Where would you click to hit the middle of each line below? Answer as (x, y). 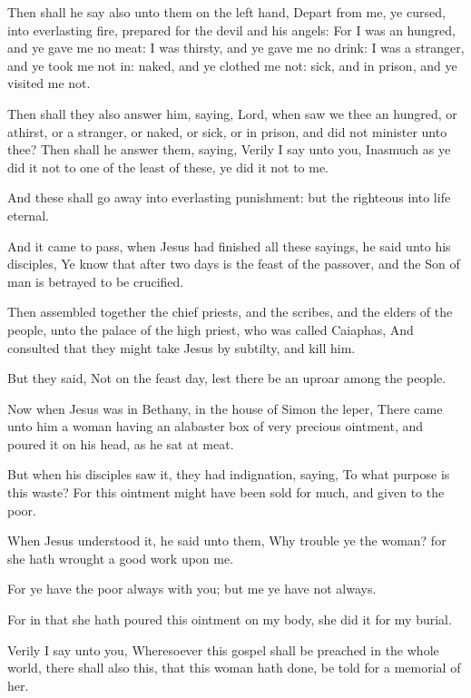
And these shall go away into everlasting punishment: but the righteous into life (229, 197)
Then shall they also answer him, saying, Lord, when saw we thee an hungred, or (232, 113)
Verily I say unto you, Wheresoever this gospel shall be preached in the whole (223, 649)
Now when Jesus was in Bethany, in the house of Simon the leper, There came (225, 408)
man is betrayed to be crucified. (96, 281)
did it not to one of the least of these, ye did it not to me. (168, 167)
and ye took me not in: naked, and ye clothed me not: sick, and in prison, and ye (232, 65)
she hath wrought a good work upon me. (121, 558)
